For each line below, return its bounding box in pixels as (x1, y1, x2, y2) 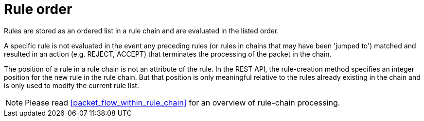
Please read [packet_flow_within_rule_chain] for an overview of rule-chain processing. (25, 97, 340, 107)
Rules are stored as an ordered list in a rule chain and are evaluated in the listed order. (4, 26, 279, 35)
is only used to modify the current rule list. (4, 81, 139, 90)
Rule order (4, 1, 72, 17)
